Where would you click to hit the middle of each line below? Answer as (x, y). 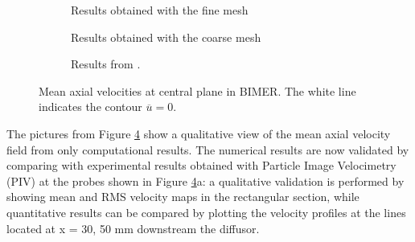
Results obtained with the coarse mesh (166, 37)
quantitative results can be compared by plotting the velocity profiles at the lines (206, 212)
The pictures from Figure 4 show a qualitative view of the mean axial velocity (199, 133)
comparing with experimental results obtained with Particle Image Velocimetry (201, 165)
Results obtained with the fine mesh (160, 10)
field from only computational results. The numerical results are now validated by (208, 149)
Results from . (106, 64)
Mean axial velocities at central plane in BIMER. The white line (197, 90)
